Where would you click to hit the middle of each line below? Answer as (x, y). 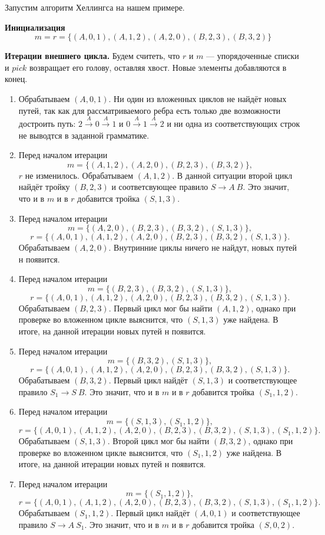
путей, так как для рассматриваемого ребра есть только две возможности (150, 110)
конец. (16, 79)
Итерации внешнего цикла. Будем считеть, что (92, 56)
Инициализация (35, 27)
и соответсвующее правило (160, 187)
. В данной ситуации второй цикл (232, 175)
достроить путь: (47, 123)
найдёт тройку (44, 187)
